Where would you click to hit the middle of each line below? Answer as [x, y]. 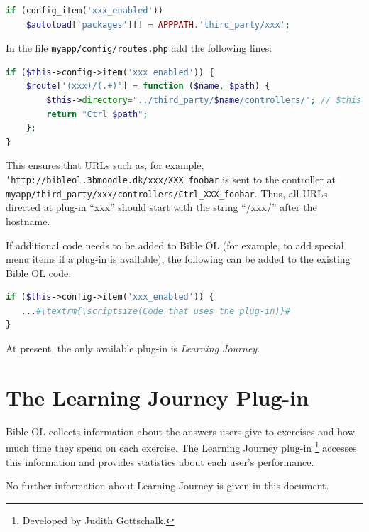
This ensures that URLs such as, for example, [105, 165]
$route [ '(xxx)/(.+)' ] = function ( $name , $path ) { [148, 86]
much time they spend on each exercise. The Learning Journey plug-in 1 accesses [181, 447]
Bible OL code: [39, 272]
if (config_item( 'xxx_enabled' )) [84, 11]
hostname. [28, 221]
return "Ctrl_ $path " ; [97, 114]
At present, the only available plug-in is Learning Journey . [133, 348]
